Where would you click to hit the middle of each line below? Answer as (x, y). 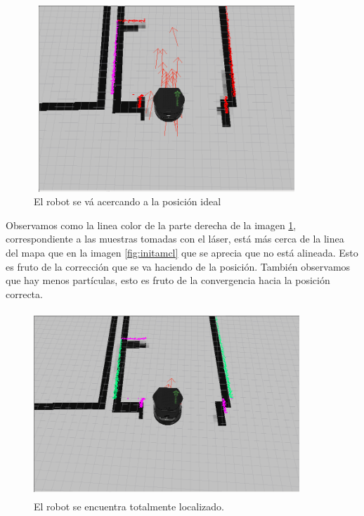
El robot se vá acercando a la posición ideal (128, 201)
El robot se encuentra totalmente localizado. (129, 507)
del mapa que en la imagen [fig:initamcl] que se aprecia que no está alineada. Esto (182, 252)
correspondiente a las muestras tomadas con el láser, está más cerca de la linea (175, 239)
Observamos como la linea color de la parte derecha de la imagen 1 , (151, 225)
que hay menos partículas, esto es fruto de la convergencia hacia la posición (168, 280)
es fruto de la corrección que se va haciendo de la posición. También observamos (178, 266)
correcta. (24, 294)
